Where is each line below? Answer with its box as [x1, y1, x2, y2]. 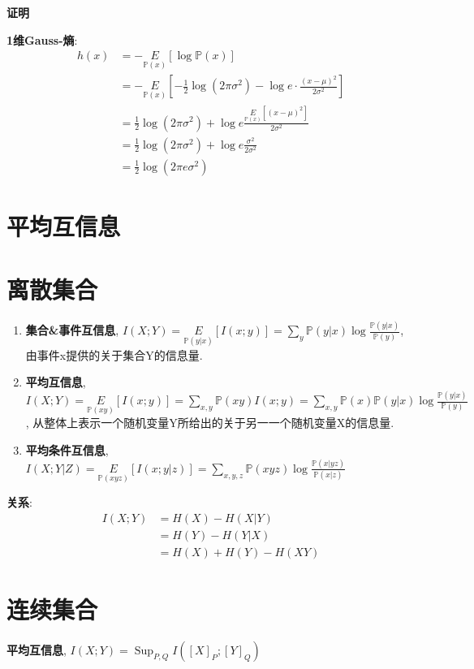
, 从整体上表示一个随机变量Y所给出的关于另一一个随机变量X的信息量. [25, 414, 394, 431]
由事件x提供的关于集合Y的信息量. [25, 346, 203, 363]
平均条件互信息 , [25, 442, 109, 458]
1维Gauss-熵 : [6, 31, 78, 48]
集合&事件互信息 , [25, 322, 119, 339]
